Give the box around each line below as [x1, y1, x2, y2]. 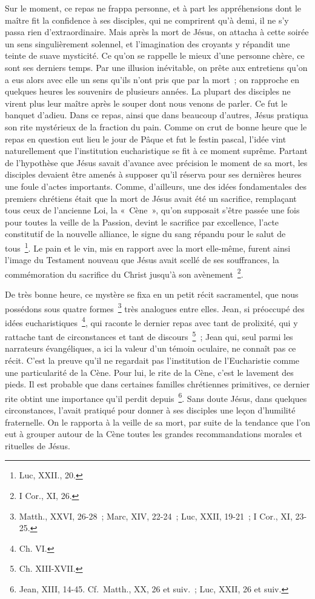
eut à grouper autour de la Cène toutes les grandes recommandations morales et [5, 427, 302, 440]
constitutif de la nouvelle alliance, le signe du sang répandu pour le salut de [5, 227, 286, 240]
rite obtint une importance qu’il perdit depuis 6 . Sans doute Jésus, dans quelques [5, 390, 307, 404]
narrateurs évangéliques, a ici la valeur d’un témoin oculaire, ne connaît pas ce [5, 342, 296, 355]
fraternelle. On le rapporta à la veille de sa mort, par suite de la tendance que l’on [5, 415, 310, 428]
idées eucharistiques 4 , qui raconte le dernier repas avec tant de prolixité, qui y [5, 314, 298, 329]
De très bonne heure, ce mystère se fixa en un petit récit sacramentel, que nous [5, 287, 299, 300]
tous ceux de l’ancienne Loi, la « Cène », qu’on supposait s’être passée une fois [5, 204, 300, 216]
